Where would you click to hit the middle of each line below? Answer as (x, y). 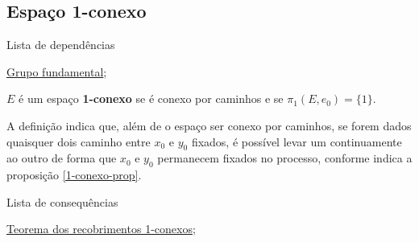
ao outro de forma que (62, 158)
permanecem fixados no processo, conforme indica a (285, 158)
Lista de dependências (61, 45)
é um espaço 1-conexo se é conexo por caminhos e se (151, 98)
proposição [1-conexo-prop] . (74, 175)
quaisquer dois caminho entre (79, 141)
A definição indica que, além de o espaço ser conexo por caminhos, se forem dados (209, 125)
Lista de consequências (62, 201)
